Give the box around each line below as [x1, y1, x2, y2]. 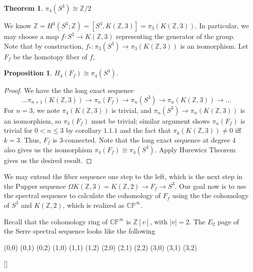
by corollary [66, 125, 102, 135]
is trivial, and [111, 105, 152, 115]
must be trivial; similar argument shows [91, 115, 210, 126]
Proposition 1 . [4, 68, 52, 78]
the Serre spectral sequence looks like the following [4, 226, 155, 236]
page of [217, 216, 239, 226]
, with [150, 216, 168, 226]
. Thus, [19, 134, 41, 145]
